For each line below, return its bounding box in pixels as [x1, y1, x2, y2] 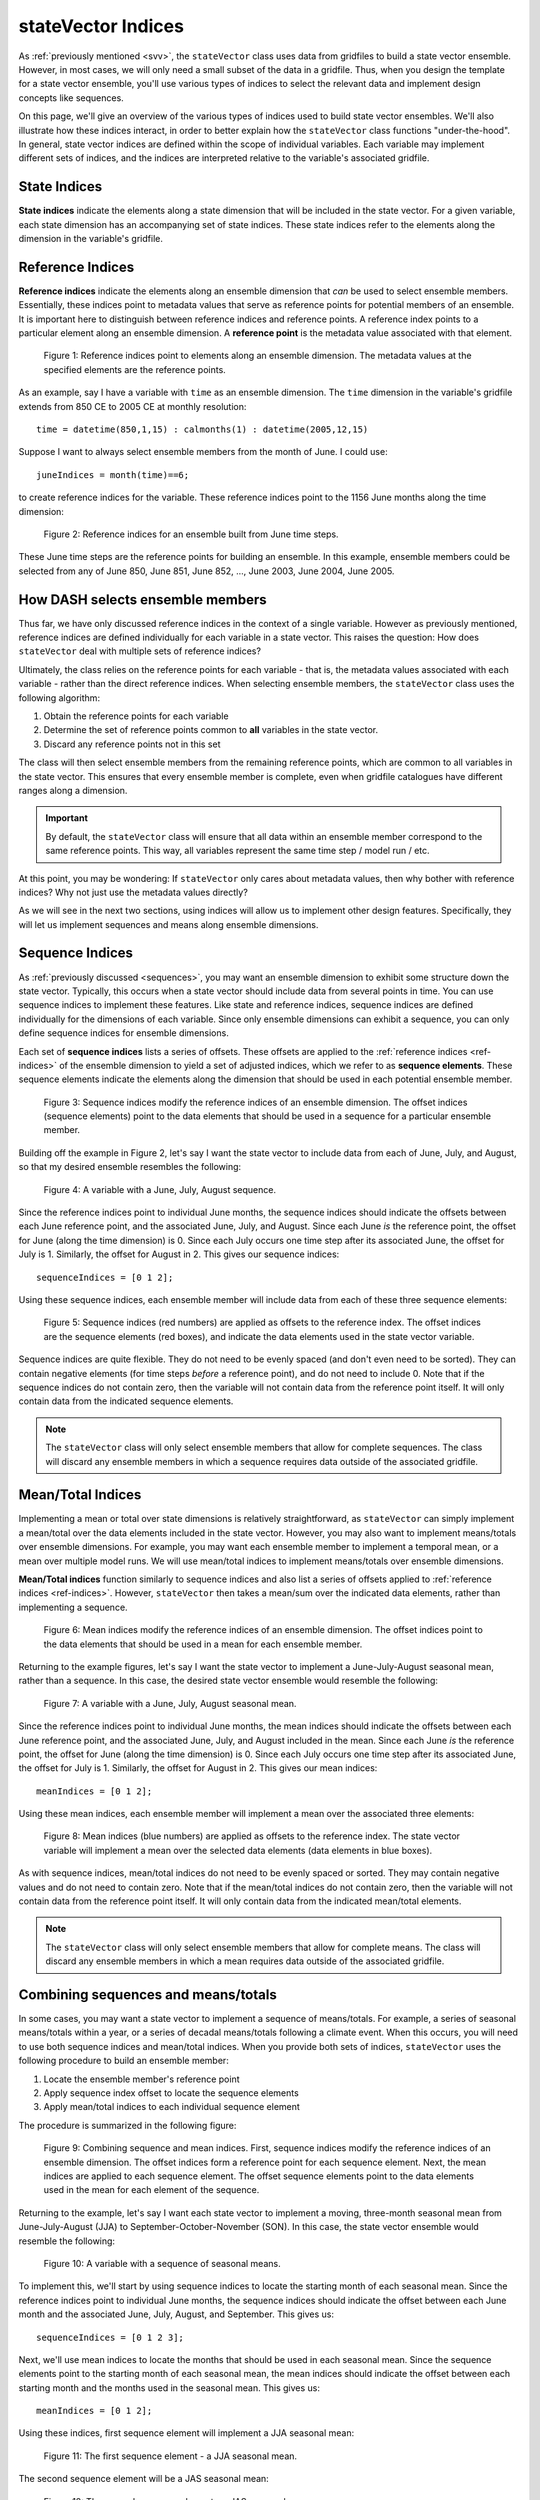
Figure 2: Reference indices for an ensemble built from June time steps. [43, 528, 339, 540]
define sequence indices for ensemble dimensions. [18, 1027, 229, 1039]
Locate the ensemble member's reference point [43, 2073, 240, 2085]
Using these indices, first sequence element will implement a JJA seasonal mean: [18, 2427, 355, 2439]
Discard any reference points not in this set [43, 738, 221, 750]
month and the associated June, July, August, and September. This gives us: [18, 2308, 335, 2320]
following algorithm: [18, 691, 100, 704]
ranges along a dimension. [18, 784, 128, 796]
